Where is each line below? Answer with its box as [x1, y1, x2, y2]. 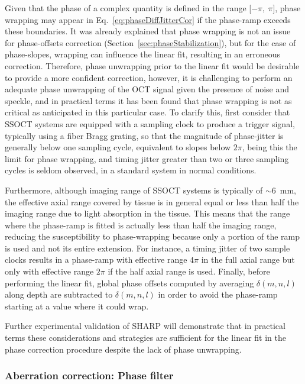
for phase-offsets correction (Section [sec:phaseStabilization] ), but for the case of [5, 36, 296, 49]
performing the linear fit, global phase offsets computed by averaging [5, 276, 254, 289]
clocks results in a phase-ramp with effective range [5, 253, 187, 266]
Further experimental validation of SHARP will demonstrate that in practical [5, 320, 285, 332]
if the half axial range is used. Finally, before [108, 265, 270, 277]
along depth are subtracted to [5, 288, 113, 301]
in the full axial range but [201, 253, 295, 266]
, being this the [242, 141, 297, 153]
